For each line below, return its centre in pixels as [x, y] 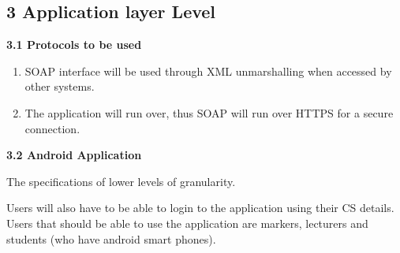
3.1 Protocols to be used [74, 45]
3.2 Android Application [74, 155]
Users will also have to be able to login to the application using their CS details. [200, 208]
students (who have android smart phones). [111, 238]
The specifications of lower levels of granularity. [121, 181]
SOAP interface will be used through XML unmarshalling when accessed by [208, 71]
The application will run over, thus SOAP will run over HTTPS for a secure [209, 112]
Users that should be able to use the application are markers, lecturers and [187, 223]
